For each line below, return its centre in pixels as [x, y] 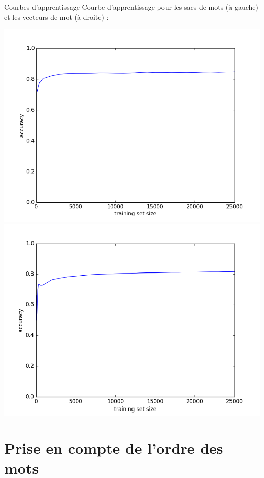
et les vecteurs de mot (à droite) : [56, 16]
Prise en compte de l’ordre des [114, 448]
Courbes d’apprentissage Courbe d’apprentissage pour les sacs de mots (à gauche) [131, 7]
